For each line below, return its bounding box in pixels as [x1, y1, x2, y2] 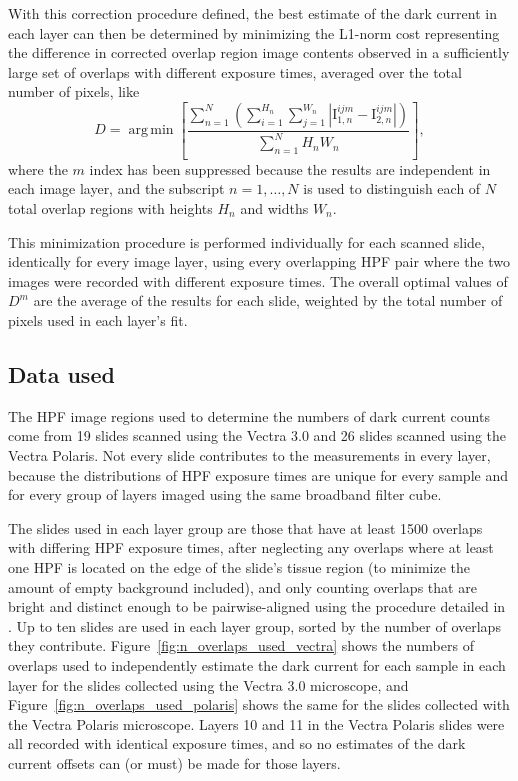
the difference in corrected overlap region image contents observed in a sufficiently [8, 42, 510, 63]
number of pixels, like [8, 81, 140, 102]
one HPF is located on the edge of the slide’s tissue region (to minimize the [8, 556, 470, 577]
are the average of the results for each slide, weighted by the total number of [33, 290, 503, 311]
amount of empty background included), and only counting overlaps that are [8, 576, 477, 597]
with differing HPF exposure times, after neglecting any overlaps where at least [8, 537, 494, 558]
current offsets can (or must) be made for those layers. [8, 752, 341, 773]
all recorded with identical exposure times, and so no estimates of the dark [8, 733, 466, 754]
